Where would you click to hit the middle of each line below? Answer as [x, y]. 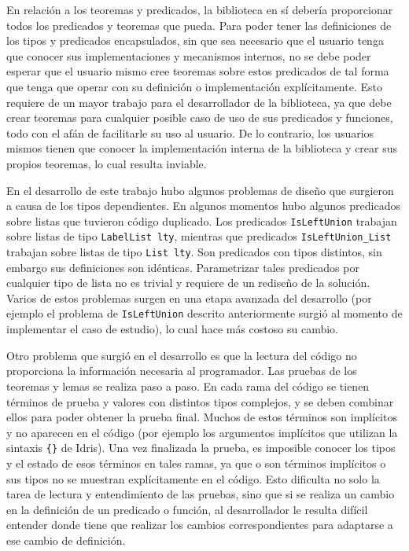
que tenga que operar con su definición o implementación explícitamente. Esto [194, 86]
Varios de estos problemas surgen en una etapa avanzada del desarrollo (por [189, 298]
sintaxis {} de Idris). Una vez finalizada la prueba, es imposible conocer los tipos [201, 448]
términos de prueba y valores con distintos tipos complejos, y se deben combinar [200, 401]
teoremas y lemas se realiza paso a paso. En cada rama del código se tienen [188, 386]
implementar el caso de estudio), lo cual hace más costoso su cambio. [172, 329]
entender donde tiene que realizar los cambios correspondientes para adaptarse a [200, 525]
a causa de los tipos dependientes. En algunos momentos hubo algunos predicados [203, 206]
